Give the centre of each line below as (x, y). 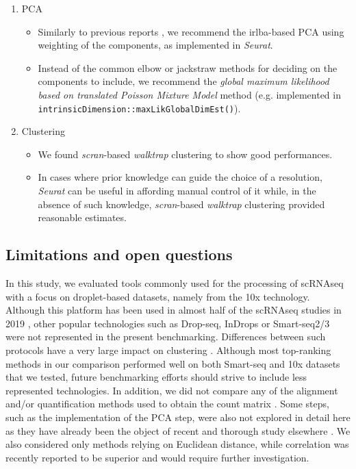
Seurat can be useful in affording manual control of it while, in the (177, 190)
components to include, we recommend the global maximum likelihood (183, 81)
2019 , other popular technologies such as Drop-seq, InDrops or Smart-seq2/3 (168, 323)
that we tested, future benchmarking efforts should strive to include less (156, 377)
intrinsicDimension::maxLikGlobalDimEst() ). (139, 108)
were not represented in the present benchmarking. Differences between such (166, 337)
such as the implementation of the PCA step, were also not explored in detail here (178, 417)
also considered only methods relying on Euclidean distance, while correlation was (177, 444)
